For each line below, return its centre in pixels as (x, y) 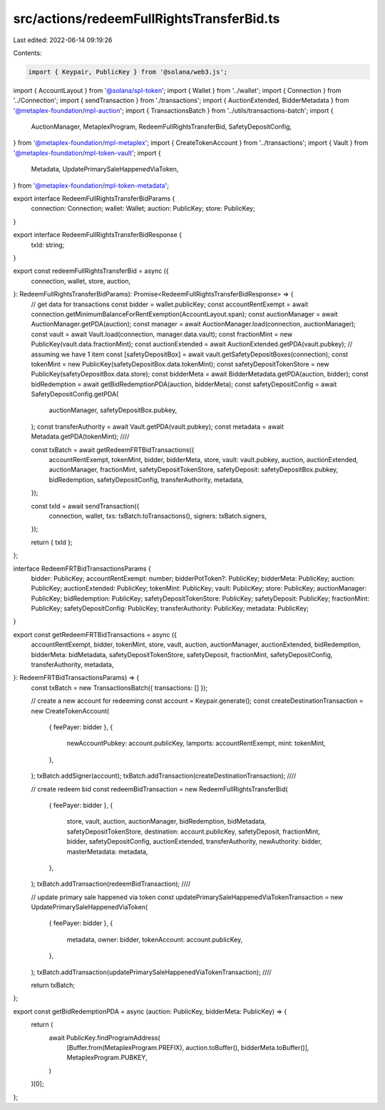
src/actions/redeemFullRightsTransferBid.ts (147, 19)
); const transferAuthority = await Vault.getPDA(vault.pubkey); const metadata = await (158, 426)
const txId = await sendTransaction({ (85, 506)
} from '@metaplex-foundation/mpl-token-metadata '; (91, 185)
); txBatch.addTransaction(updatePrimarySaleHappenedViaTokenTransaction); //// (152, 972)
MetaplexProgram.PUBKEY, (107, 1058)
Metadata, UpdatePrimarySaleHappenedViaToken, (105, 169)
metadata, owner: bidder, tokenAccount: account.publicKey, (155, 939)
